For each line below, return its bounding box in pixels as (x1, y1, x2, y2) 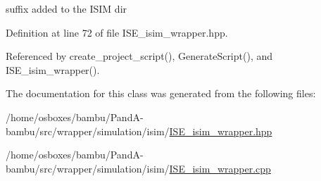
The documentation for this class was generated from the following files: (6, 86, 316, 101)
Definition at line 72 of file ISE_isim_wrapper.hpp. (6, 25, 228, 39)
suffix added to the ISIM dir (6, 1, 127, 15)
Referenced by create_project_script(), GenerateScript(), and (6, 49, 273, 63)
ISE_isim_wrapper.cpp (169, 161, 271, 175)
